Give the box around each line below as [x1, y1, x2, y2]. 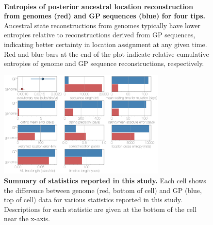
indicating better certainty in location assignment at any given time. [4, 39, 207, 49]
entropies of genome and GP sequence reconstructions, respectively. [4, 58, 204, 68]
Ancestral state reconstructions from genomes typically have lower [4, 20, 200, 30]
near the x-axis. [4, 213, 50, 224]
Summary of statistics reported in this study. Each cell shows [4, 176, 206, 186]
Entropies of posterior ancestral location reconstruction [4, 1, 193, 11]
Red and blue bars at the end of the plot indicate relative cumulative [4, 48, 209, 59]
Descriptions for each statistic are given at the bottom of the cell [4, 204, 197, 214]
